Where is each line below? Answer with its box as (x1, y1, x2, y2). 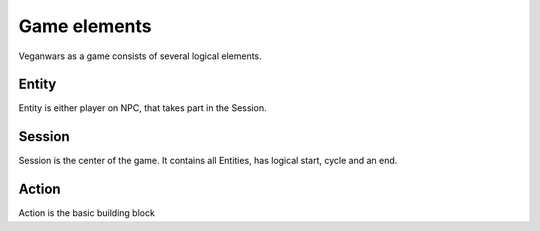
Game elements (18, 15, 152, 37)
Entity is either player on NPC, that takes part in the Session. (18, 102, 267, 114)
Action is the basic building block (18, 207, 155, 219)
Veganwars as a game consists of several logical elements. (18, 50, 262, 62)
